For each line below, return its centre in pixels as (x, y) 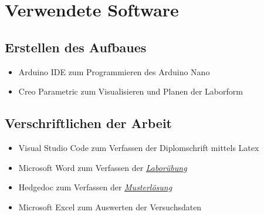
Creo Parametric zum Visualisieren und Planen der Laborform (131, 91)
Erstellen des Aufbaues (76, 47)
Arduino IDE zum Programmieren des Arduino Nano (114, 71)
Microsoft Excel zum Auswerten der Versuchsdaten (110, 206)
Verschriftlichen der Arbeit (89, 123)
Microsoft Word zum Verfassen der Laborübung (103, 167)
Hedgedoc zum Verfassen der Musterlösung (95, 187)
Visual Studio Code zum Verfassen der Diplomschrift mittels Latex (139, 147)
